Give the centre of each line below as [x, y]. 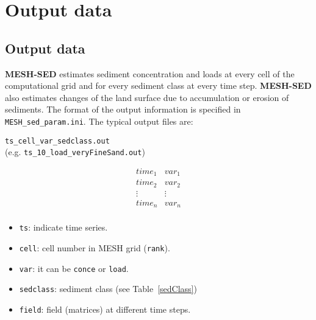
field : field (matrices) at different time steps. [105, 309]
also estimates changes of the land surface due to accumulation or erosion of [147, 97]
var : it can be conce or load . [74, 268]
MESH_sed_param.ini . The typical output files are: [99, 121]
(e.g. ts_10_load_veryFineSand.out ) [75, 152]
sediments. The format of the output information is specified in [123, 109]
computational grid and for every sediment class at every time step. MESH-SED [158, 85]
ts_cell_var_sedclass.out [57, 141]
